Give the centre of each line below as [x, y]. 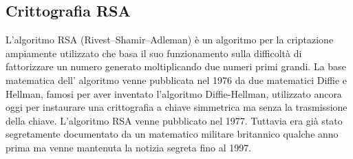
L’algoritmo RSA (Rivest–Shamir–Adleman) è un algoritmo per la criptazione [170, 40]
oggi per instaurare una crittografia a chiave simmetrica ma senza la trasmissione [176, 107]
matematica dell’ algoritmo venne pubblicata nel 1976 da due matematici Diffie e [176, 79]
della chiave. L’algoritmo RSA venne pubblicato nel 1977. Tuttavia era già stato [174, 120]
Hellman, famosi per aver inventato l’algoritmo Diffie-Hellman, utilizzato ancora [174, 93]
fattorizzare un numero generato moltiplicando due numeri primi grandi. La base [176, 66]
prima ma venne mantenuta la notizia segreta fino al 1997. [129, 147]
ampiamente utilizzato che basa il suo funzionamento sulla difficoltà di [154, 53]
